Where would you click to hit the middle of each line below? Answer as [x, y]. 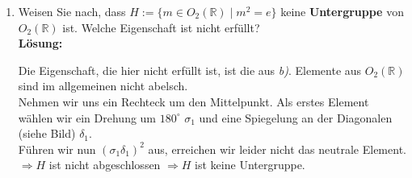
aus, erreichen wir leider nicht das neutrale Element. [277, 149]
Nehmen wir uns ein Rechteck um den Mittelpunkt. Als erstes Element [193, 101]
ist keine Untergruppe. [250, 165]
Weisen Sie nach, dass [72, 11]
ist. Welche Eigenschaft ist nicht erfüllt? [161, 27]
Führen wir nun [57, 149]
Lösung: [40, 43]
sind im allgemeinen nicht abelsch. [103, 86]
